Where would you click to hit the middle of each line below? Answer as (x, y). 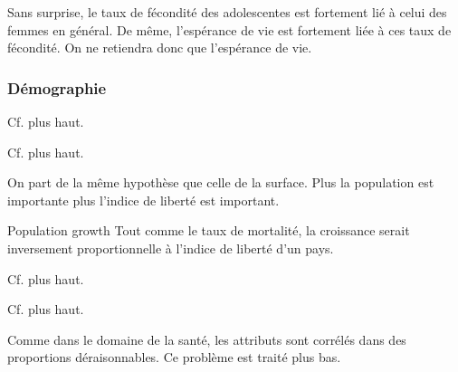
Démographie (57, 87)
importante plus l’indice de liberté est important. (143, 200)
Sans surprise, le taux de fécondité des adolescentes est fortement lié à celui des (227, 12)
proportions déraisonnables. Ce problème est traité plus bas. (174, 357)
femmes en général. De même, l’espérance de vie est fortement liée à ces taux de (229, 29)
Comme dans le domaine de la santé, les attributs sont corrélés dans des (207, 339)
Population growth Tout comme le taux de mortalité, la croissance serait (209, 230)
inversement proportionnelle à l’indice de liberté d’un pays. (171, 248)
